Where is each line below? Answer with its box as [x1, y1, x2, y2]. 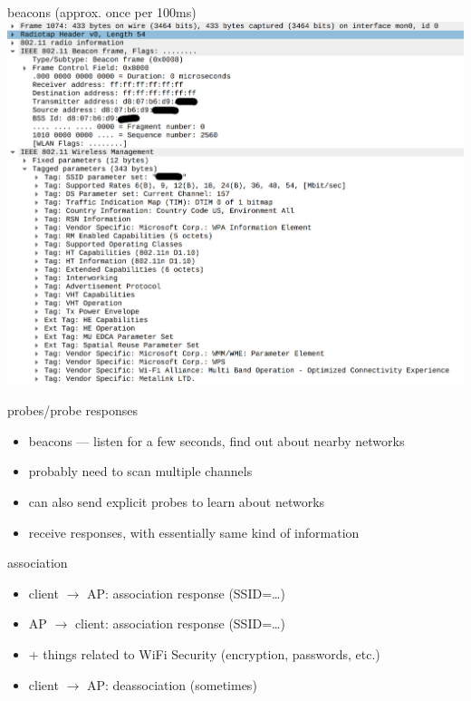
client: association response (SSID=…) [74, 614, 285, 633]
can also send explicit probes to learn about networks [28, 492, 325, 511]
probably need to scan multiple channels [28, 462, 253, 481]
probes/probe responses [7, 401, 138, 420]
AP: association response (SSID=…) [86, 583, 285, 602]
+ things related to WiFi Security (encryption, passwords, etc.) [28, 644, 380, 663]
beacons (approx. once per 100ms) [7, 3, 197, 21]
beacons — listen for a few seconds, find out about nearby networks [28, 431, 405, 450]
